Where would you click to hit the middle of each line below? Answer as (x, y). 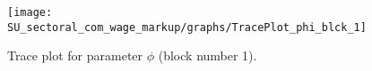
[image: (30, 12)
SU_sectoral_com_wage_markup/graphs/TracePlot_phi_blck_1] (187, 27)
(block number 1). (208, 55)
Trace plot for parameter (75, 55)
